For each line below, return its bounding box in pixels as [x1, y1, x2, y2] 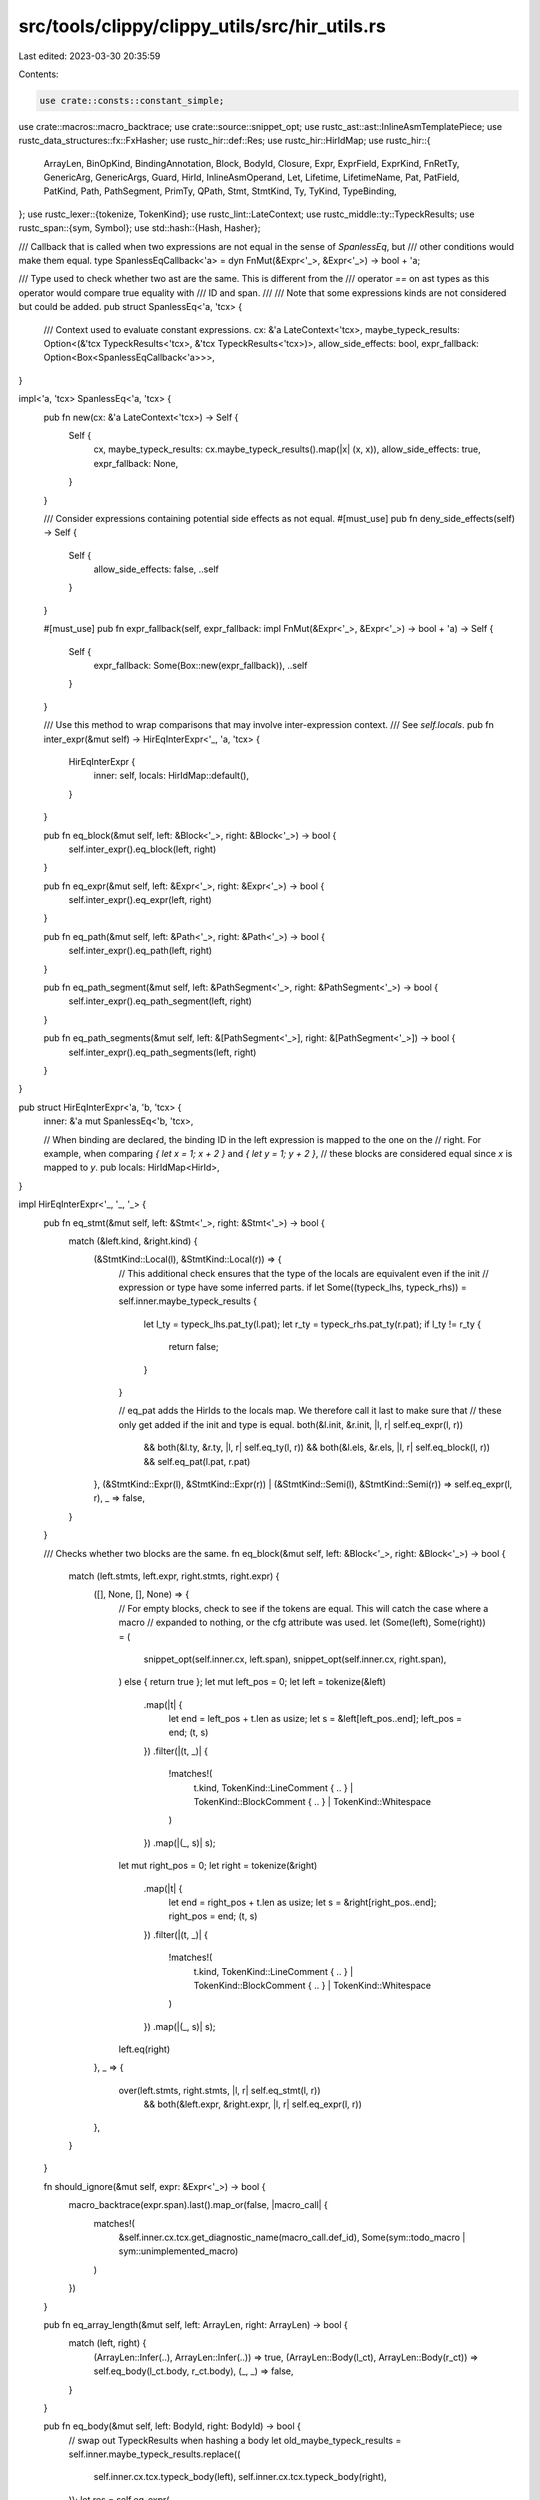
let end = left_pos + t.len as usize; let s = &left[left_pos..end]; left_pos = [168, 1713, 463, 1725]
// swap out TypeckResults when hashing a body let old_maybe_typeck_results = [68, 2434, 402, 2446]
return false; [168, 1341, 219, 1353]
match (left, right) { [68, 2337, 147, 2349]
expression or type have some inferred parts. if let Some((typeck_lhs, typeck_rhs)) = [118, 1281, 467, 1294]
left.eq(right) [118, 2043, 171, 2055]
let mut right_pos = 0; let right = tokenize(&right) [118, 1860, 318, 1872]
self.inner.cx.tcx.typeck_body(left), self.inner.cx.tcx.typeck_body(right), [93, 2471, 387, 2483]
